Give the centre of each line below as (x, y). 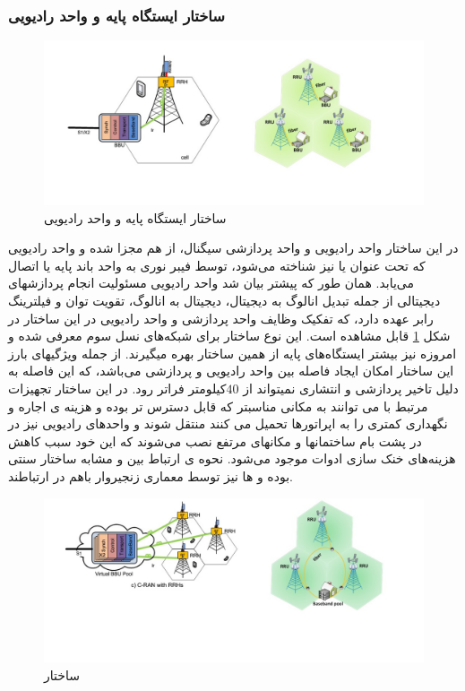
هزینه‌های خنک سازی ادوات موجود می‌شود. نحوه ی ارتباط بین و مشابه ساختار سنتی (232, 458)
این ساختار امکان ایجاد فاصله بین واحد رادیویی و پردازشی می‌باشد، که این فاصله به (231, 371)
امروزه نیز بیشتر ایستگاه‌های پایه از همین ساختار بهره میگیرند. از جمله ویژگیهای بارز (232, 353)
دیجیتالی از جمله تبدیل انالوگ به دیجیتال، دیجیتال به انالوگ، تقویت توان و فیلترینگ (224, 301)
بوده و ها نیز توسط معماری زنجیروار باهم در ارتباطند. (151, 475)
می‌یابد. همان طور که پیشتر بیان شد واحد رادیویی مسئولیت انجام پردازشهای (211, 283)
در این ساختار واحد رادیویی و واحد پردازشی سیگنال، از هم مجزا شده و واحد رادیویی (233, 248)
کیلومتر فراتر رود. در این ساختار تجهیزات (117, 388)
